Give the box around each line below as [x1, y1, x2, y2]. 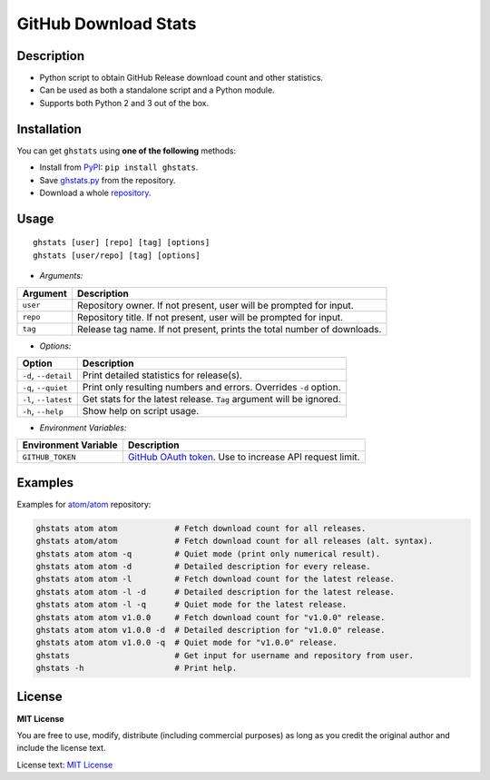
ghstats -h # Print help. [35, 663, 238, 674]
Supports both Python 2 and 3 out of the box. [39, 97, 209, 108]
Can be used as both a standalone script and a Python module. [39, 84, 276, 95]
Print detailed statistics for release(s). [82, 369, 242, 381]
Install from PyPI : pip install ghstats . [39, 162, 199, 173]
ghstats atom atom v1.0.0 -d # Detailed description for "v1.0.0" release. [35, 625, 386, 635]
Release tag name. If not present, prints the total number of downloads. [77, 322, 382, 335]
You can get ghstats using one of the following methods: [16, 145, 237, 156]
